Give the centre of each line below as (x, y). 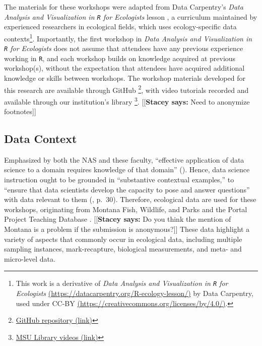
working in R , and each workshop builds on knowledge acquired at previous (120, 58)
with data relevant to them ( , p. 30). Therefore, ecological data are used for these (130, 199)
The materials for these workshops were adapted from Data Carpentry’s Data (124, 7)
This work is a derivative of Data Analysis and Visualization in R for (122, 283)
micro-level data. (30, 258)
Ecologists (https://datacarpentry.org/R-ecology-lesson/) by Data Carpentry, (135, 293)
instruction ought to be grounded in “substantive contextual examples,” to (119, 180)
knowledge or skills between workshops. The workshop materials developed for (125, 78)
